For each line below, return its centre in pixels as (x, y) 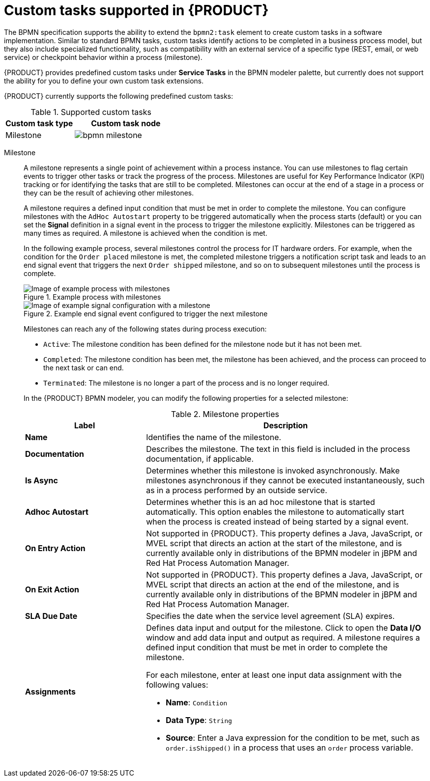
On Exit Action (52, 589)
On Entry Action (55, 548)
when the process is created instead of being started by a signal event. (277, 521)
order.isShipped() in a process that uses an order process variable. (289, 747)
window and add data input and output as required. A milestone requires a (283, 637)
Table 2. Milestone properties (225, 414)
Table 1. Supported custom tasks (91, 112)
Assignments (50, 691)
